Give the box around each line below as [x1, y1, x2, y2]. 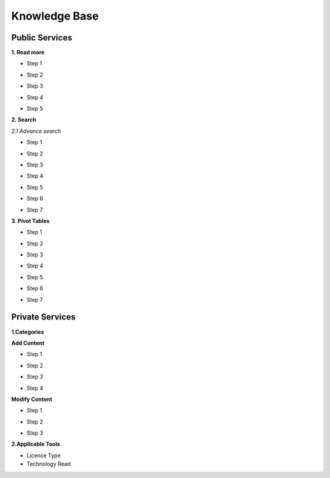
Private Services [11, 312, 76, 323]
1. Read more [11, 49, 45, 56]
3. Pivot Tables [11, 217, 50, 225]
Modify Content [11, 395, 53, 403]
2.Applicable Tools [11, 441, 61, 448]
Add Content [11, 339, 45, 346]
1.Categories [11, 328, 45, 335]
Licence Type [26, 452, 61, 459]
